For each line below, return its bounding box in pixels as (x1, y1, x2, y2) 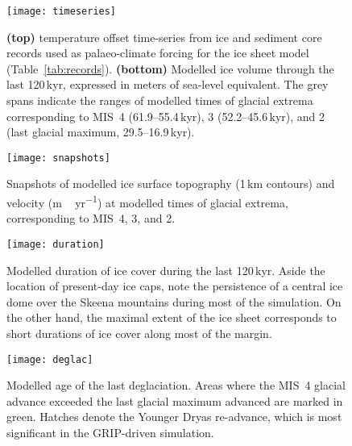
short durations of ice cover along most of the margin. (6, 324, 272, 341)
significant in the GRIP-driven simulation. (6, 423, 214, 440)
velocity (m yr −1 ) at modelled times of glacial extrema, (6, 192, 288, 210)
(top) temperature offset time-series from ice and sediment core (6, 28, 322, 45)
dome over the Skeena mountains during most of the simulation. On (6, 293, 342, 310)
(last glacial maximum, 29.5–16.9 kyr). (6, 123, 195, 140)
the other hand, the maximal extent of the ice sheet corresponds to (6, 309, 337, 326)
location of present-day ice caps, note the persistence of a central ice (6, 277, 343, 294)
